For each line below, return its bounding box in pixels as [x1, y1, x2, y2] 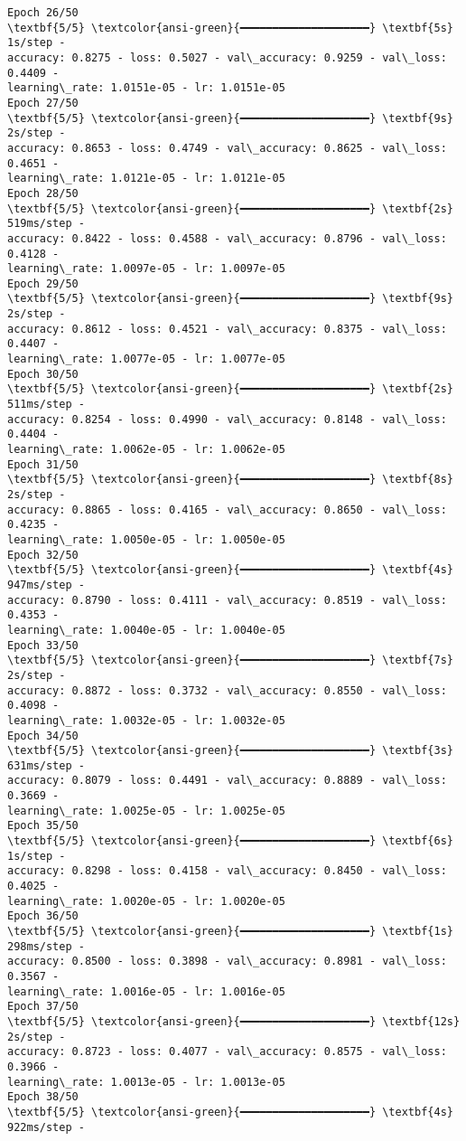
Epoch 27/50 [7, 96, 79, 109]
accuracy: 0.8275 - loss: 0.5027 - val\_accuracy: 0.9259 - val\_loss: [7, 51, 447, 64]
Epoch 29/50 [7, 277, 79, 290]
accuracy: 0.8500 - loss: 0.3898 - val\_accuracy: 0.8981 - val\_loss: [7, 955, 447, 968]
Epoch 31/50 [7, 457, 79, 471]
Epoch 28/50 [7, 186, 79, 200]
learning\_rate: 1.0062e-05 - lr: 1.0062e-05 [7, 443, 285, 457]
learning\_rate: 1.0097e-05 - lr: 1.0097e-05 [7, 262, 285, 276]
